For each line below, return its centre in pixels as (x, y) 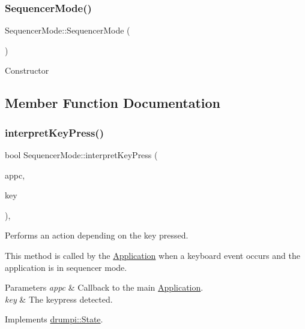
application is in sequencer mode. (66, 267)
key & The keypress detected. (59, 299)
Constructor (27, 70)
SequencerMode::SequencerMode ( (68, 30)
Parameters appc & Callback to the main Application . (104, 287)
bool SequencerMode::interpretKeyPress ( (81, 155)
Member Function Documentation (113, 103)
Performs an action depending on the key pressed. (97, 235)
